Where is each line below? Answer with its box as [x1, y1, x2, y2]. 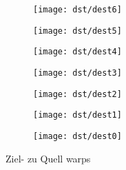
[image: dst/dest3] [33, 67, 122, 78]
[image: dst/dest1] [33, 110, 122, 120]
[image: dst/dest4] [33, 47, 122, 57]
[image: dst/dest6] [33, 5, 122, 14]
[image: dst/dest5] [33, 25, 122, 36]
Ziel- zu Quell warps [6, 151, 91, 165]
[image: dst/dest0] [33, 131, 122, 141]
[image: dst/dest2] [33, 89, 122, 99]
